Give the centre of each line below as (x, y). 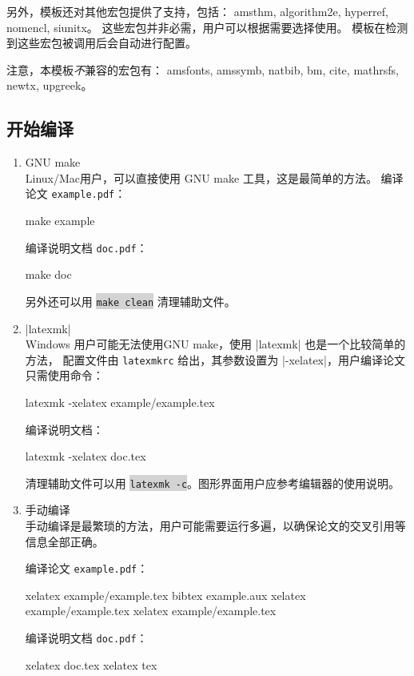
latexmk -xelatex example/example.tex (120, 402)
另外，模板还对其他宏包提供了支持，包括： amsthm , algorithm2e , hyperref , (197, 11)
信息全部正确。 (64, 541)
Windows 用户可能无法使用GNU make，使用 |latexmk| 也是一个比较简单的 (215, 344)
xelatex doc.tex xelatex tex (91, 664)
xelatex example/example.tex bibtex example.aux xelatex (165, 595)
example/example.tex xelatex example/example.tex (151, 611)
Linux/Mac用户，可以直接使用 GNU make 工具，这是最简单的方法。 (201, 177)
